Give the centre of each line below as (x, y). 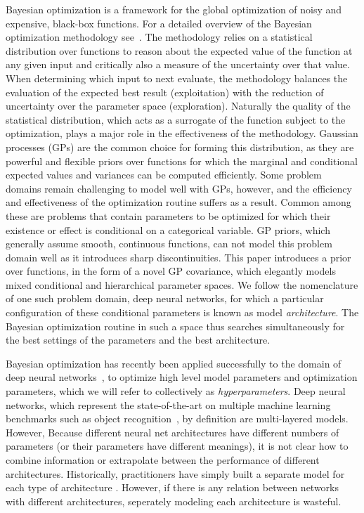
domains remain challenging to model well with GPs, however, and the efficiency (179, 188)
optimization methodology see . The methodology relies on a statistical (159, 37)
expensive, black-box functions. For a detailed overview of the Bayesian (159, 23)
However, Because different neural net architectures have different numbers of (173, 432)
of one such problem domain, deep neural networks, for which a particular (165, 298)
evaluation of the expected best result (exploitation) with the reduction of (165, 92)
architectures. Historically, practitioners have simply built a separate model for (175, 473)
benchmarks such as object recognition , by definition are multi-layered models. (177, 418)
